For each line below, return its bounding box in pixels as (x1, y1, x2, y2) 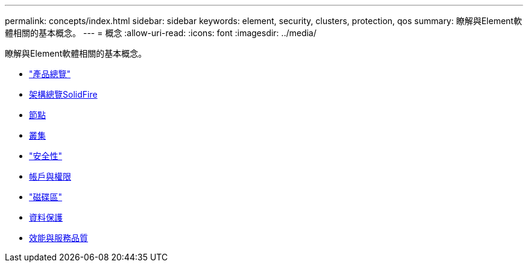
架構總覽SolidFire (29, 89, 98, 99)
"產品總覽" (29, 69, 71, 79)
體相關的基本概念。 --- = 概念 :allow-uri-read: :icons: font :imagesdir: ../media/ (5, 28, 317, 38)
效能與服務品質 (29, 233, 88, 243)
